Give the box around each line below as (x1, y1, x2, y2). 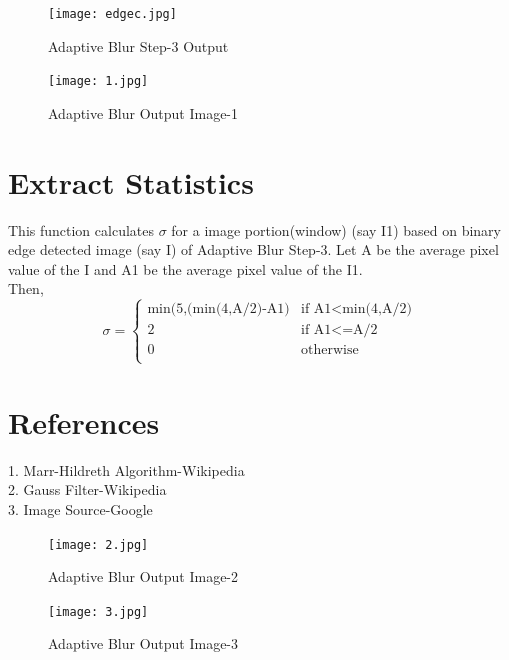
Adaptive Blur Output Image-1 (48, 102, 239, 123)
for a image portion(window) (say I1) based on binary (171, 219, 502, 240)
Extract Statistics (8, 161, 254, 202)
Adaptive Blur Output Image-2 (48, 566, 239, 587)
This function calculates (8, 219, 154, 240)
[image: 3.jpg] (48, 604, 149, 619)
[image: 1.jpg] (48, 74, 149, 89)
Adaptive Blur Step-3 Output (48, 35, 229, 56)
